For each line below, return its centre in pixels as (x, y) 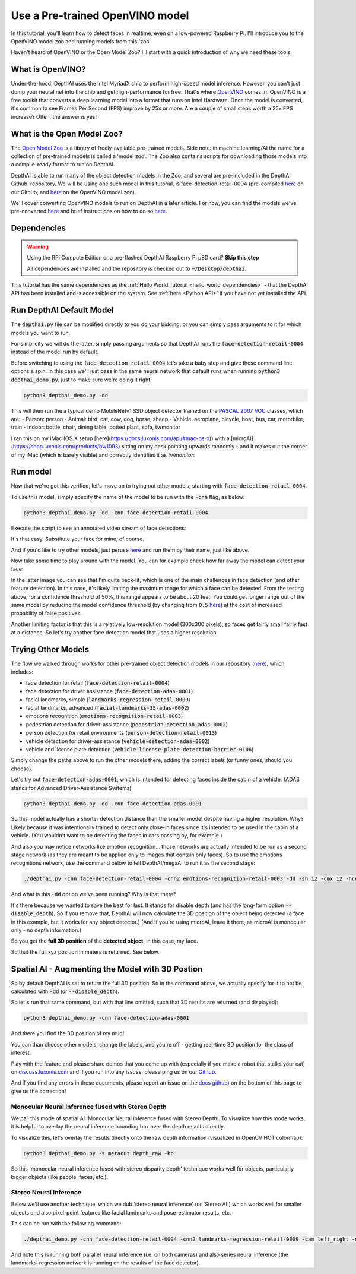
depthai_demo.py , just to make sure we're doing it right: (81, 380)
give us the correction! (39, 1091)
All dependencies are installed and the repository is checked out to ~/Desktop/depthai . (137, 268)
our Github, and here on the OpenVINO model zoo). (74, 192)
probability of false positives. (47, 613)
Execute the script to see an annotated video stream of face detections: (98, 528)
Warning (38, 246)
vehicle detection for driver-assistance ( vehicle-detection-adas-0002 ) (118, 741)
